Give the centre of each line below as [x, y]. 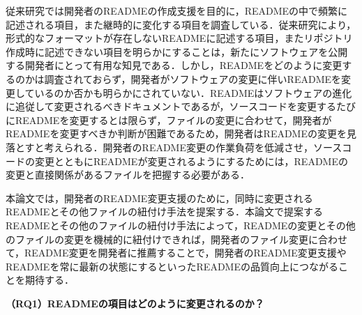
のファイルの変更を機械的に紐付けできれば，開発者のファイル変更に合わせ [176, 239]
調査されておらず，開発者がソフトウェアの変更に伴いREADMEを [193, 78]
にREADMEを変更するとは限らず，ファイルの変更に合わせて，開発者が [169, 120]
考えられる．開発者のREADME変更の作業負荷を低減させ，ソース [193, 147]
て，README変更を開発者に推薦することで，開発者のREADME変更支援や [176, 253]
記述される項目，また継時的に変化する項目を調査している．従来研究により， [181, 24]
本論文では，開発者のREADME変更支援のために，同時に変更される [159, 198]
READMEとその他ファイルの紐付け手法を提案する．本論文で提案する [164, 212]
